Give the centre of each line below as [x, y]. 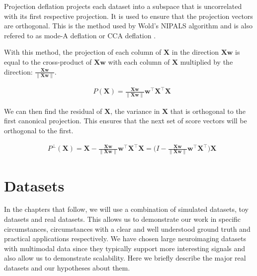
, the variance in [135, 111]
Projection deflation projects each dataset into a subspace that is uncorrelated [123, 6]
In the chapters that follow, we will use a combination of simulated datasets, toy [126, 209]
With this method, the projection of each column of [83, 52]
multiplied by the [207, 61]
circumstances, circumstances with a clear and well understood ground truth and [127, 229]
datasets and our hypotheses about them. [67, 268]
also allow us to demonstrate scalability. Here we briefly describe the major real [125, 258]
